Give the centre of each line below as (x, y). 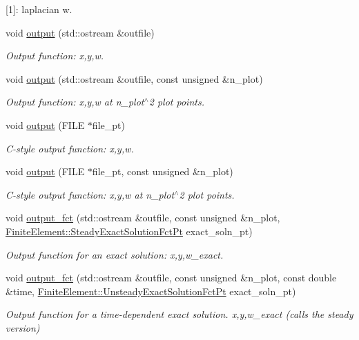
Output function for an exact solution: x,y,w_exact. (115, 254)
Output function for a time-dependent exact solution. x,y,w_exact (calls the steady (179, 314)
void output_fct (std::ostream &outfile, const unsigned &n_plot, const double (171, 278)
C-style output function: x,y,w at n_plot (90, 194)
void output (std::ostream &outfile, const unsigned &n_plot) (134, 78)
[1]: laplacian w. (39, 9)
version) (23, 327)
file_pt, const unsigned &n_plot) (163, 171)
